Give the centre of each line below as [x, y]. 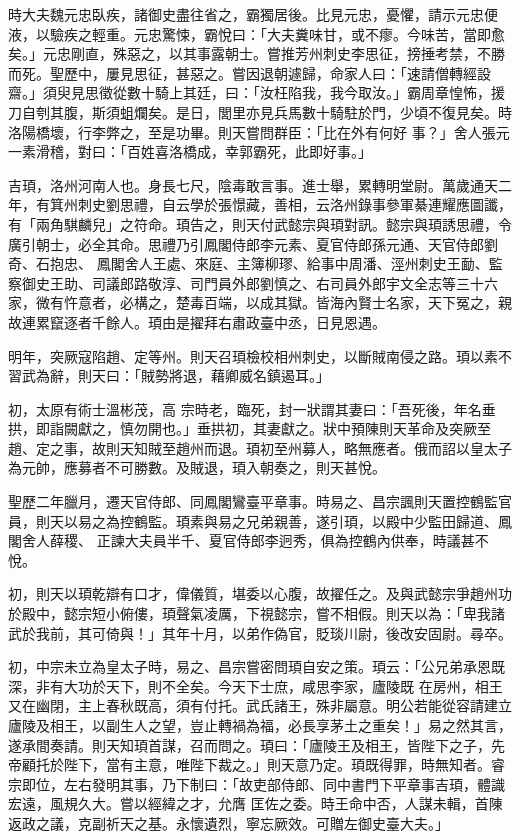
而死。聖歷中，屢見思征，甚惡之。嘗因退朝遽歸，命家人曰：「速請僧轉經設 [249, 72]
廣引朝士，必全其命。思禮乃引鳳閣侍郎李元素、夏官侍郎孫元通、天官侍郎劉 [253, 243]
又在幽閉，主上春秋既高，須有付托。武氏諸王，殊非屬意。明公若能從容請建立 [260, 705]
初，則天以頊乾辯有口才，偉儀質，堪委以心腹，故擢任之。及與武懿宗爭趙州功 [260, 593]
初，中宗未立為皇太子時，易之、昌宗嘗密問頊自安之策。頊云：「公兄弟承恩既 [256, 666]
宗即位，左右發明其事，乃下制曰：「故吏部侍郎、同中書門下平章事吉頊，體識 [256, 783]
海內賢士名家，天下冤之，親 [420, 302]
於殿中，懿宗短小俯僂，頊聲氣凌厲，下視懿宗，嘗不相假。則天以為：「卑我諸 [256, 613]
